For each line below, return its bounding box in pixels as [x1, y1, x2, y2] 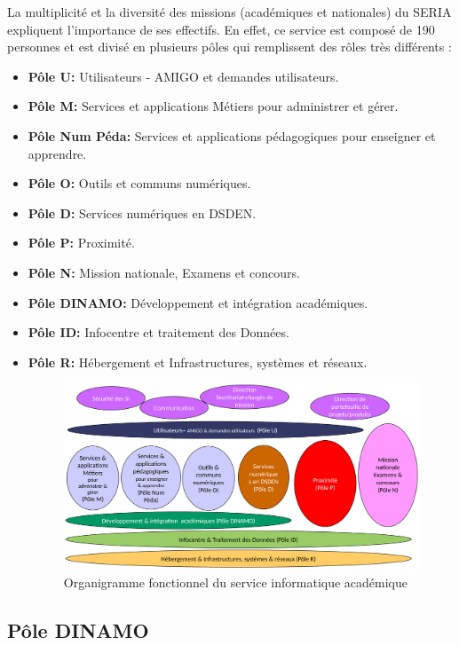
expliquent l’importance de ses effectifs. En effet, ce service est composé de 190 [7, 20, 435, 38]
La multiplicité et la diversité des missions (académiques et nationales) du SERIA [7, 3, 452, 20]
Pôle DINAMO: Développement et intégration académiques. [28, 293, 368, 311]
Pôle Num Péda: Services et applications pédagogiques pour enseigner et [28, 126, 436, 145]
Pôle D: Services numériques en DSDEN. [28, 203, 257, 222]
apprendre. [28, 144, 87, 162]
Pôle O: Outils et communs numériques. [28, 174, 251, 193]
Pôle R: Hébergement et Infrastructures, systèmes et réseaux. [28, 352, 368, 371]
